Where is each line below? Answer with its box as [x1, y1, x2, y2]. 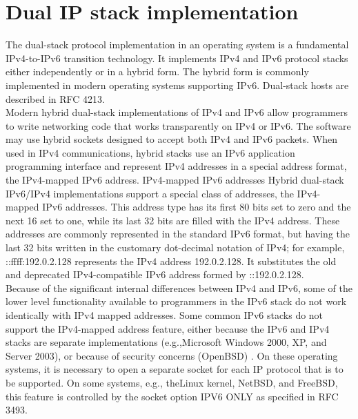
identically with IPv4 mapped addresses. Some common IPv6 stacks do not [6, 308, 324, 322]
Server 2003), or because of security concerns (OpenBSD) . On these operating [6, 348, 338, 362]
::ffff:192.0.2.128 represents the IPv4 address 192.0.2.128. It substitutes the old [6, 253, 337, 268]
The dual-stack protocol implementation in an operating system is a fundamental [6, 37, 349, 52]
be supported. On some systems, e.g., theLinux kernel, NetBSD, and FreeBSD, [6, 375, 338, 389]
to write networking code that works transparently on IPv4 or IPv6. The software [6, 118, 351, 133]
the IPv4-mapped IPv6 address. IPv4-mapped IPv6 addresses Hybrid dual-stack [6, 173, 344, 187]
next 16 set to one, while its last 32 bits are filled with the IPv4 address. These [6, 213, 340, 227]
